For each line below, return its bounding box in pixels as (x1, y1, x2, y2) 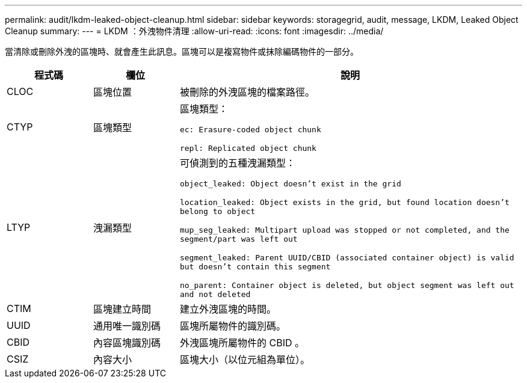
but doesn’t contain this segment (179, 262, 331, 271)
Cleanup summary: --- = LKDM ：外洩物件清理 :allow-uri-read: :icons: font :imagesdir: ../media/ (5, 26, 384, 36)
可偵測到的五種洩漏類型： (179, 157, 295, 169)
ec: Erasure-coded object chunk (179, 125, 321, 134)
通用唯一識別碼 (93, 320, 161, 332)
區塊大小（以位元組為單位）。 (179, 354, 310, 366)
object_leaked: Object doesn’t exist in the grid (179, 179, 401, 188)
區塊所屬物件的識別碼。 (179, 320, 286, 332)
